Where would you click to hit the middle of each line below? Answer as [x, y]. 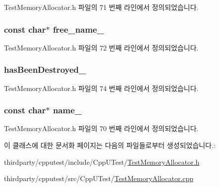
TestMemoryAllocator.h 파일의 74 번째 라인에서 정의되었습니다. [101, 88]
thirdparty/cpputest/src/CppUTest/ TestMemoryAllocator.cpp [99, 178]
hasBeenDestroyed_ [45, 70]
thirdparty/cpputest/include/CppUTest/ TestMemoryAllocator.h [102, 162]
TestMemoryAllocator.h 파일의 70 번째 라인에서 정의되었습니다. [101, 128]
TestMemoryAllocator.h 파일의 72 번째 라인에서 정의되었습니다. [101, 47]
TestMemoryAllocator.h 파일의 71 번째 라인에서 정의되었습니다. [101, 7]
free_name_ [78, 29]
